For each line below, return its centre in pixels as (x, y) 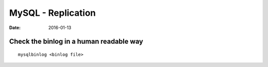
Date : (15, 28)
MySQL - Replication (53, 13)
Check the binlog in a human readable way (76, 42)
